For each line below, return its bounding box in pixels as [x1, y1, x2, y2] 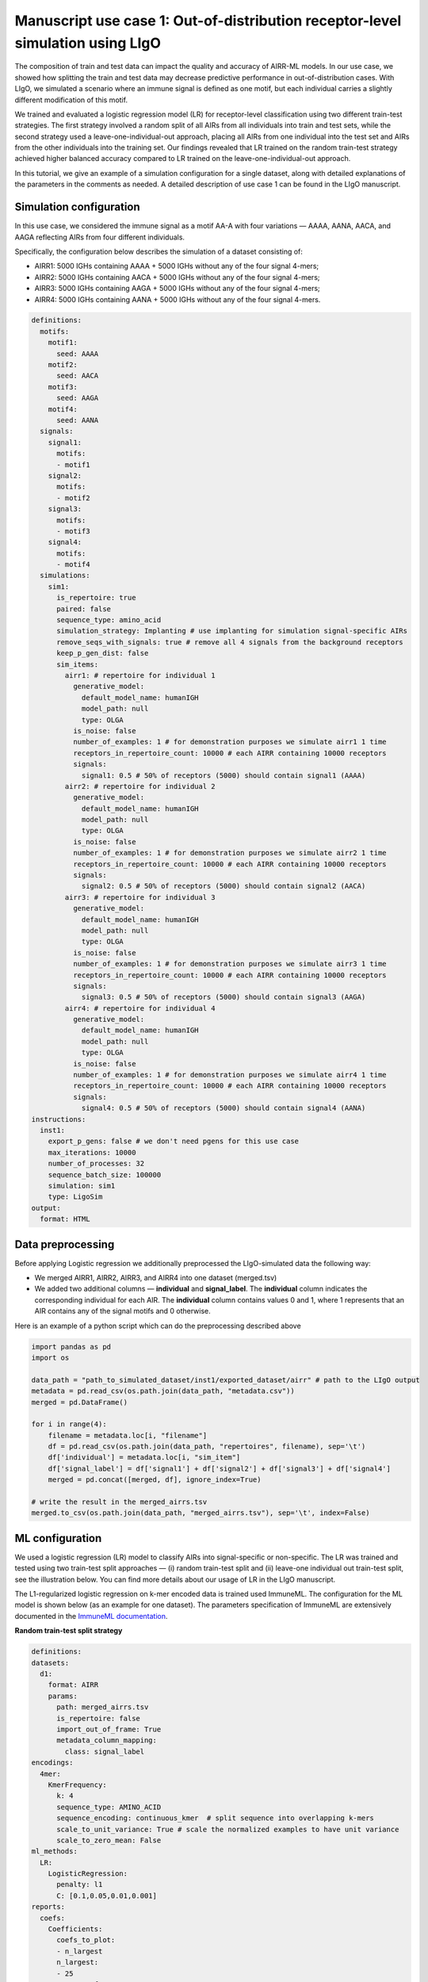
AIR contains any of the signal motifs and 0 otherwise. [34, 1307, 212, 1316]
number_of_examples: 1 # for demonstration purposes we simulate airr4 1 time [72, 1070, 388, 1080]
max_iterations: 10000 [48, 1148, 136, 1157]
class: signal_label [64, 1747, 145, 1756]
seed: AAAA [56, 349, 99, 358]
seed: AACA [56, 371, 99, 381]
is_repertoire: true [56, 593, 136, 603]
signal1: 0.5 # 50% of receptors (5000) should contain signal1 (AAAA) [81, 771, 366, 780]
